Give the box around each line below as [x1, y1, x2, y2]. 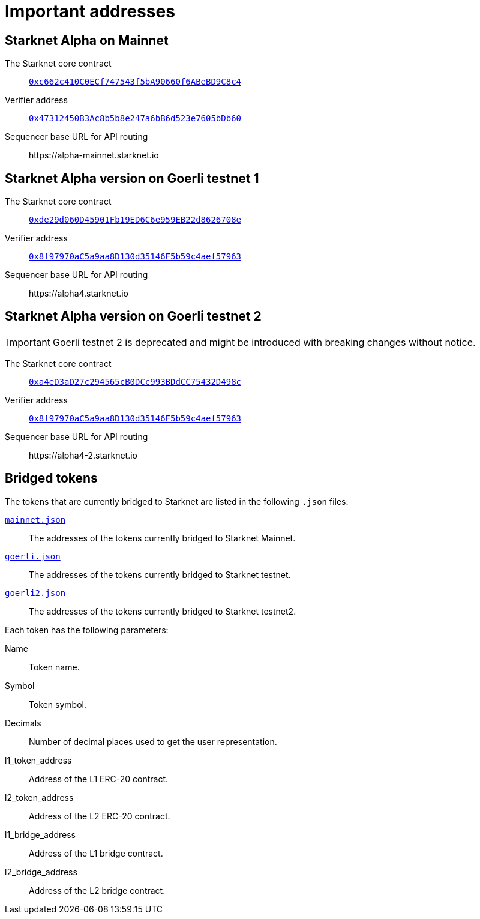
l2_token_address [5, 792, 74, 803]
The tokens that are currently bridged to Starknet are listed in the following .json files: [5, 496, 349, 507]
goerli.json [5, 551, 61, 561]
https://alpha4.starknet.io [29, 288, 128, 299]
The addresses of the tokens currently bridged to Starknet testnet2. [29, 606, 296, 616]
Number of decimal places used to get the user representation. [29, 736, 277, 747]
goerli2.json [5, 588, 66, 598]
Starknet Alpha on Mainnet [5, 32, 169, 48]
